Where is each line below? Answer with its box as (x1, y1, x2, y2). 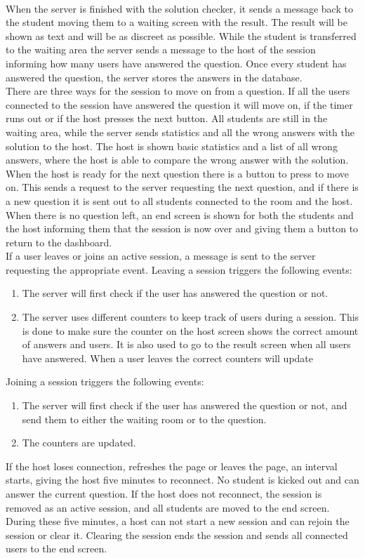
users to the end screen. (6, 541, 107, 556)
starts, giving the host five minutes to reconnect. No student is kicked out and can (6, 472, 359, 487)
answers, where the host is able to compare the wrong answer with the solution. (6, 152, 349, 167)
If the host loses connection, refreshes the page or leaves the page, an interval (6, 458, 338, 473)
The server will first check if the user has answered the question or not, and (22, 398, 347, 413)
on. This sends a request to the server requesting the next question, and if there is (6, 180, 359, 194)
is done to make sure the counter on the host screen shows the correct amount (22, 323, 359, 338)
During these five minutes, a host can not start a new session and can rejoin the (6, 514, 350, 529)
